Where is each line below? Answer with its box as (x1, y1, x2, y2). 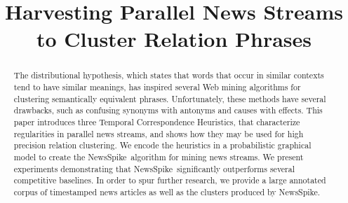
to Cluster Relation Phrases (36, 24, 312, 53)
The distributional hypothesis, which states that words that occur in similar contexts (13, 69, 324, 81)
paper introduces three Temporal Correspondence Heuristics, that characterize (13, 115, 300, 127)
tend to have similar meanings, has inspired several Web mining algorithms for (13, 81, 301, 93)
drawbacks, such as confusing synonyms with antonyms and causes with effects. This (13, 104, 323, 116)
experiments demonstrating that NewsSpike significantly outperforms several (13, 162, 295, 174)
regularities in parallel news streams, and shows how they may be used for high (13, 127, 304, 139)
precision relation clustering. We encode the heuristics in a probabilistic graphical (13, 139, 312, 151)
